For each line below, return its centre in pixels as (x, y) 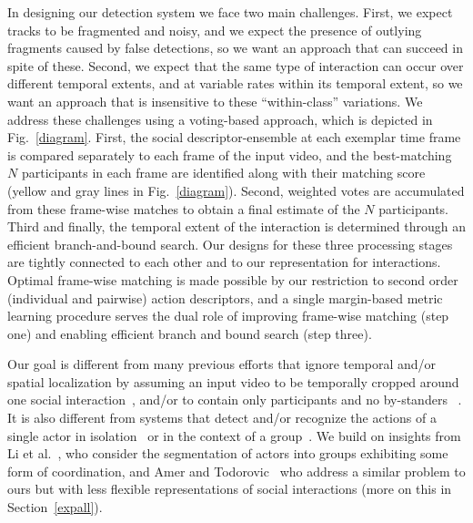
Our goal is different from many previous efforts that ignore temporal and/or (222, 364)
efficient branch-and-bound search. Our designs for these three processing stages (230, 244)
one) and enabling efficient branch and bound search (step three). (190, 333)
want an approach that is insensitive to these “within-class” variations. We (215, 101)
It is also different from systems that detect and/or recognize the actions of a (222, 418)
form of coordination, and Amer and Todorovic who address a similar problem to (236, 471)
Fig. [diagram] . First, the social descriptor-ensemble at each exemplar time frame (234, 137)
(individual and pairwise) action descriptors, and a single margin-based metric (225, 297)
